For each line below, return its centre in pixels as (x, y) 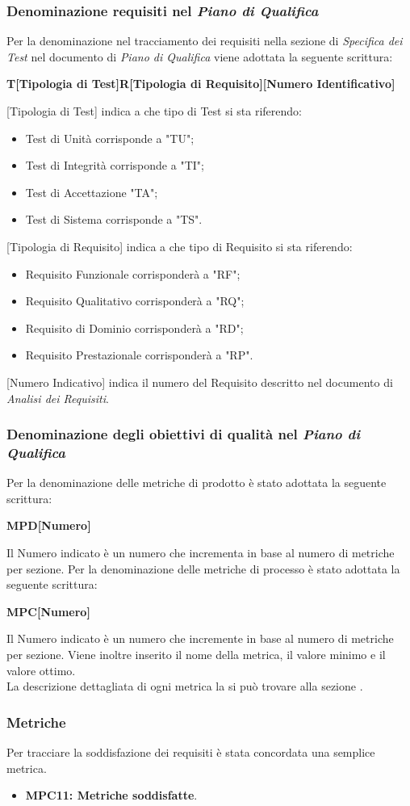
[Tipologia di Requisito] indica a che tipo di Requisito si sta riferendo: (180, 246)
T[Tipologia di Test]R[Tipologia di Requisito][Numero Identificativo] (201, 84)
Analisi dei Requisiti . (58, 398)
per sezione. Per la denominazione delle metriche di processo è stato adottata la (203, 568)
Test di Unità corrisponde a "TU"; (110, 138)
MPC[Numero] (48, 611)
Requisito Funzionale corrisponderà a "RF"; (133, 273)
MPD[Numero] (49, 525)
